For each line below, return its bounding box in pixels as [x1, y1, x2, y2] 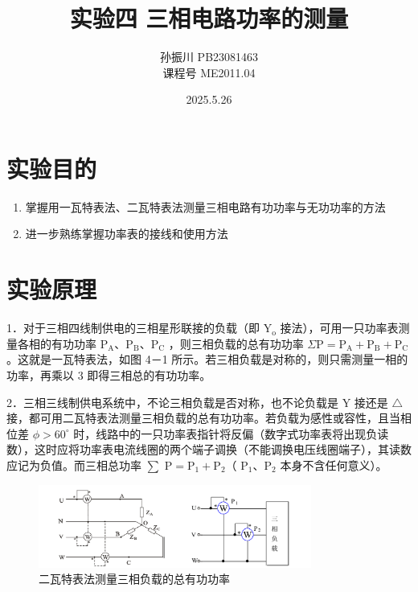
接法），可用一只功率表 [280, 319, 399, 336]
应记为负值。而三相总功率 [6, 456, 141, 473]
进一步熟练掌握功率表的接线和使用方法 [25, 225, 228, 242]
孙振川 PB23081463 [159, 48, 259, 65]
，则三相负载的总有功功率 [168, 335, 304, 351]
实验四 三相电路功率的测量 [69, 2, 349, 35]
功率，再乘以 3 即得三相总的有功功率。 [6, 366, 211, 383]
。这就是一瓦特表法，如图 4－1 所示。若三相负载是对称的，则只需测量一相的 [6, 351, 408, 368]
